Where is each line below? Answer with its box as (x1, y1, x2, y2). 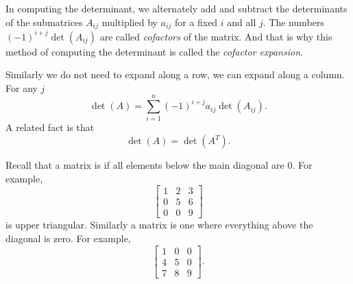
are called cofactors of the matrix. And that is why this (99, 29, 332, 43)
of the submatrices (5, 14, 83, 29)
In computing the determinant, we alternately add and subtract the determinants (5, 1, 348, 15)
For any (5, 80, 38, 95)
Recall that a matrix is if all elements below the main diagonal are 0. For (5, 158, 313, 172)
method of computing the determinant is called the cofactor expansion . (5, 44, 303, 58)
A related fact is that (5, 120, 95, 134)
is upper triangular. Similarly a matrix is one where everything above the (5, 217, 313, 232)
